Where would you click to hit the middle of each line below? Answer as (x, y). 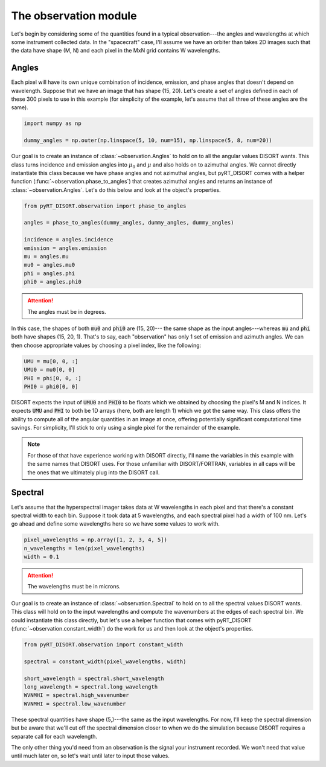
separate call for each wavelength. (54, 736)
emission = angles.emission (65, 248)
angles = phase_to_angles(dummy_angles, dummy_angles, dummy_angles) (129, 223)
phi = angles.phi (50, 273)
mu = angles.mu (46, 257)
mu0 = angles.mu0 (50, 265)
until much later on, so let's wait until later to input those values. (91, 756)
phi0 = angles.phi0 (53, 282)
